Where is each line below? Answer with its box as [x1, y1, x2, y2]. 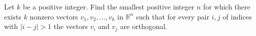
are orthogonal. [120, 21, 168, 31]
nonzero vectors [29, 11, 78, 21]
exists [4, 11, 21, 21]
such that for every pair [136, 11, 210, 21]
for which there [203, 1, 250, 11]
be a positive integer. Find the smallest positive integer [23, 1, 195, 11]
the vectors [53, 21, 88, 31]
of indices [222, 11, 252, 21]
